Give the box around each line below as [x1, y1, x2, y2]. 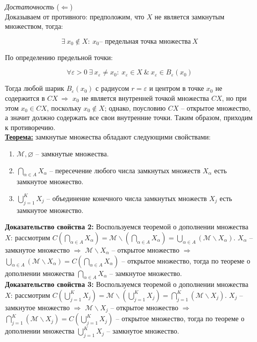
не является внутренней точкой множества [81, 92, 209, 103]
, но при [222, 92, 247, 103]
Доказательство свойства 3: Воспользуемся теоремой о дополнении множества [5, 279, 249, 289]
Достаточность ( [5, 1, 59, 11]
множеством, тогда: [5, 21, 63, 31]
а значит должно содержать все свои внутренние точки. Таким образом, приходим [5, 112, 253, 123]
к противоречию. [5, 122, 55, 132]
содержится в [5, 92, 45, 103]
